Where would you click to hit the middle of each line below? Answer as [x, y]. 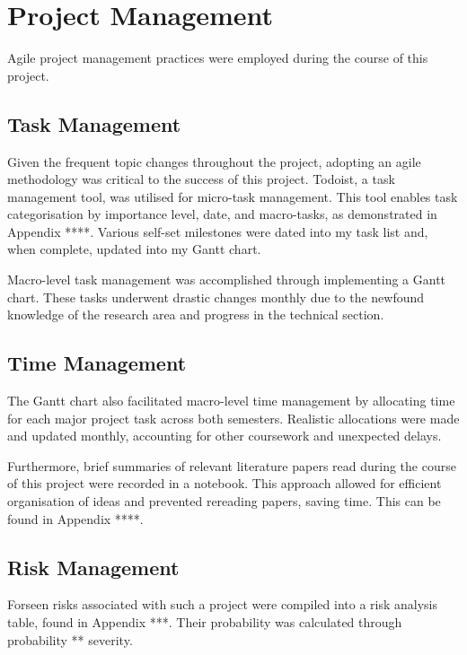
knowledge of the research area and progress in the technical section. [196, 314]
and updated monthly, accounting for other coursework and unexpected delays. [225, 436]
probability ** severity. [70, 639]
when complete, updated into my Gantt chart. [134, 249]
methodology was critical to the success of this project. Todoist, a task [201, 179]
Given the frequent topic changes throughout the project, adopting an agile [214, 161]
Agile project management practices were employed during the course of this [218, 58]
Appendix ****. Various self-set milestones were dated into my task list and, [218, 231]
